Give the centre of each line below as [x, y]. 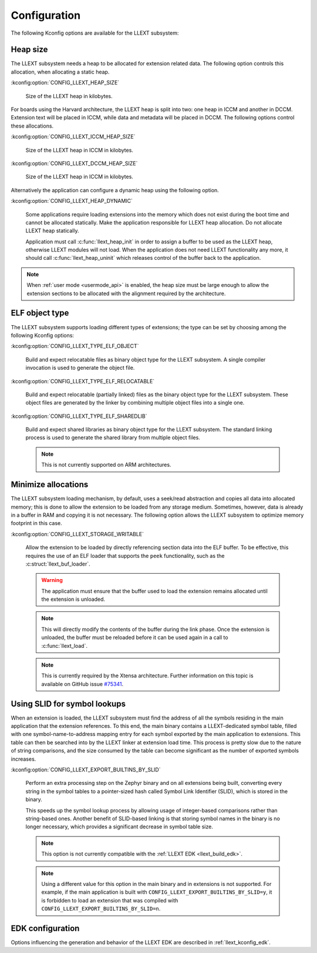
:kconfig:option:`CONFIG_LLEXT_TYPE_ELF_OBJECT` [75, 346]
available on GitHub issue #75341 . [82, 684]
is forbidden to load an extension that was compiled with [110, 900]
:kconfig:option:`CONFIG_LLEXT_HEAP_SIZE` [65, 83]
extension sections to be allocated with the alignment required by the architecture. [126, 293]
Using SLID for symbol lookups [68, 703]
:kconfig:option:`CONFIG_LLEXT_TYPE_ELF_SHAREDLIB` [79, 416]
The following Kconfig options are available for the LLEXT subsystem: [95, 33]
